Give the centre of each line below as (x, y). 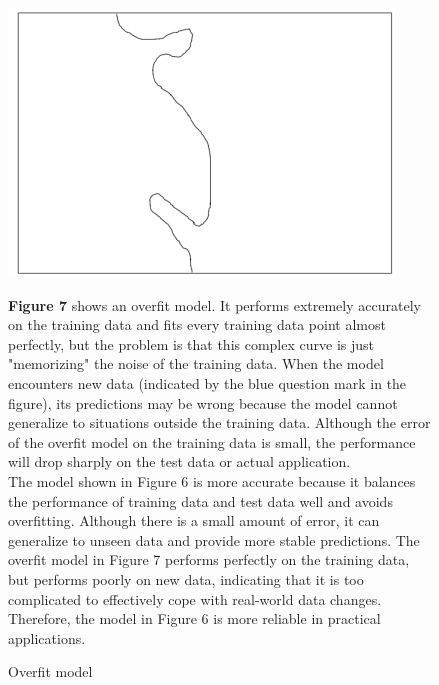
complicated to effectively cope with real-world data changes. (195, 598)
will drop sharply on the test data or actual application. (179, 461)
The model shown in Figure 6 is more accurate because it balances (212, 480)
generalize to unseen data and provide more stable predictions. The (214, 539)
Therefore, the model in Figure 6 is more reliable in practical (194, 618)
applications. (47, 637)
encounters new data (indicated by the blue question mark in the (207, 382)
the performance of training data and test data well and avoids (200, 500)
